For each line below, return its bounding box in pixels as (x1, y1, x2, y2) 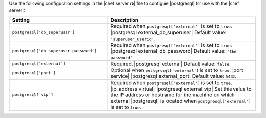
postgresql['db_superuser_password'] (12, 48, 97, 54)
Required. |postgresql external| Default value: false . (110, 60, 231, 67)
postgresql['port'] (12, 71, 56, 76)
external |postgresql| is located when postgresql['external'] (110, 97, 251, 104)
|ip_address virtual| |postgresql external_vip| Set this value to (110, 85, 252, 92)
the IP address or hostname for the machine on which (110, 91, 235, 98)
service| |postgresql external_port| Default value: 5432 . (110, 72, 237, 79)
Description (110, 16, 139, 23)
